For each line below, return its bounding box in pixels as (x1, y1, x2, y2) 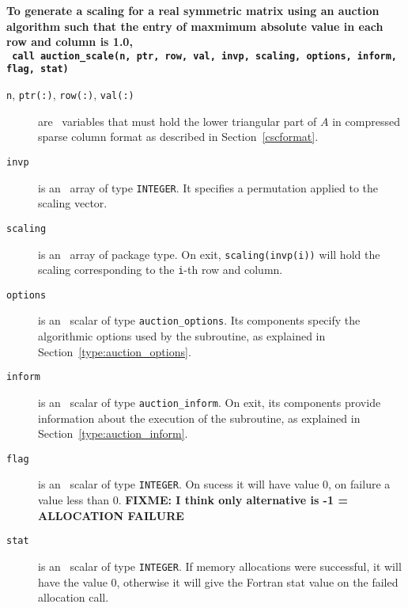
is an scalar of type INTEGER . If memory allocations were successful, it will (38, 557, 402, 574)
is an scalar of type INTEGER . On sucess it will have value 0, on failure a (38, 476, 391, 492)
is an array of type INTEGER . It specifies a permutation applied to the (38, 179, 379, 196)
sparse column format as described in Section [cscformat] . (38, 128, 319, 145)
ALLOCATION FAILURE (38, 507, 184, 523)
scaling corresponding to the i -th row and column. (38, 261, 283, 278)
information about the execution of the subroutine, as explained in (38, 409, 361, 426)
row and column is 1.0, (6, 33, 133, 50)
